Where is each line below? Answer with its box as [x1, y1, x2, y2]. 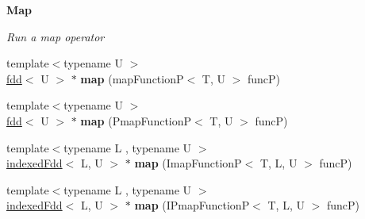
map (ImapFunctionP [134, 155, 242, 171]
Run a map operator [6, 28, 105, 44]
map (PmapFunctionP [80, 112, 192, 129]
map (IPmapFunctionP [134, 197, 250, 213]
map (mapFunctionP [80, 70, 184, 86]
